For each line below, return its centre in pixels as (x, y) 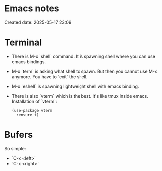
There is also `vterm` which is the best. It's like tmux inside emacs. (80, 96)
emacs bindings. (29, 62)
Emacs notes (32, 9)
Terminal (23, 43)
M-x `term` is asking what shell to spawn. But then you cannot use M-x (84, 71)
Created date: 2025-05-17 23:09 (38, 22)
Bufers (19, 135)
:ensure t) (28, 115)
